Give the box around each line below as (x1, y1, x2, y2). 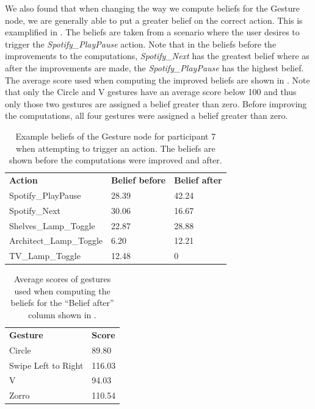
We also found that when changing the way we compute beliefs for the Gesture (5, 2, 300, 14)
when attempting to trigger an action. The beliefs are (15, 141, 215, 154)
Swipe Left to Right (9, 358, 84, 371)
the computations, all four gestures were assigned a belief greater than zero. (5, 109, 288, 122)
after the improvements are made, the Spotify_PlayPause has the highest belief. (5, 61, 304, 74)
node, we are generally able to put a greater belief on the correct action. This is (5, 13, 303, 26)
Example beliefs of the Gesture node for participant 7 (15, 129, 216, 142)
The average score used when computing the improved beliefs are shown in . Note (5, 73, 310, 86)
